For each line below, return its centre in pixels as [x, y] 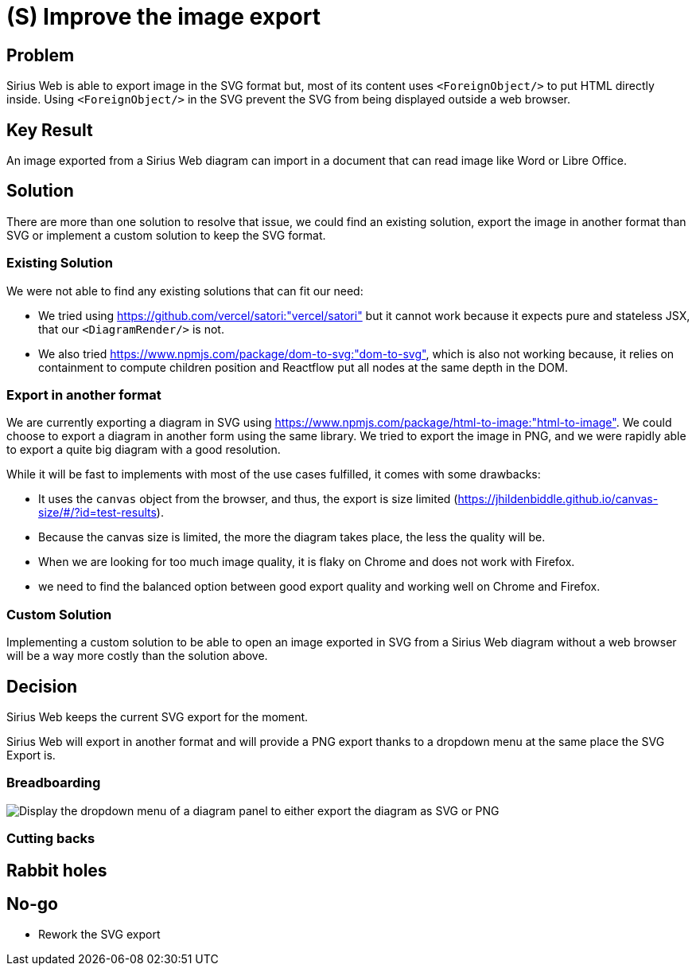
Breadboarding [54, 783]
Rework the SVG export [99, 935]
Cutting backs [51, 839]
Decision [42, 686]
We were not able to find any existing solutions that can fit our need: [185, 291]
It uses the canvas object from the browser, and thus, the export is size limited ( [248, 499]
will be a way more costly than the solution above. [137, 656]
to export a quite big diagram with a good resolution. [144, 450]
